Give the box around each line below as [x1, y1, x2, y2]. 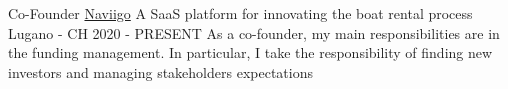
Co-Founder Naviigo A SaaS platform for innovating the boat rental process [8, 3, 473, 23]
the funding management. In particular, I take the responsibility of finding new [8, 42, 493, 63]
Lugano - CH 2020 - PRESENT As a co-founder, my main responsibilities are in [8, 22, 500, 43]
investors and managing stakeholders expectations [8, 61, 313, 82]
